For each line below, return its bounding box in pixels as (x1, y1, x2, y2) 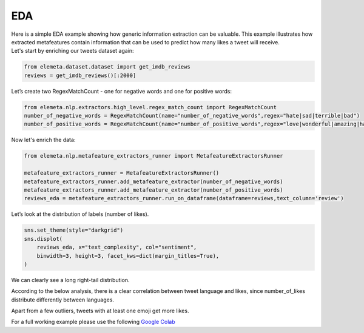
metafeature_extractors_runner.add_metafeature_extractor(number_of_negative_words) (24, 178, 283, 185)
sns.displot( (24, 235, 63, 242)
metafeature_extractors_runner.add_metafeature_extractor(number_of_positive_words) (24, 186, 283, 193)
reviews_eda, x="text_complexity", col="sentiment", (36, 244, 197, 251)
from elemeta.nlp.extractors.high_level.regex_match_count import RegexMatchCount (24, 104, 277, 110)
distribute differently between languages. (11, 296, 115, 303)
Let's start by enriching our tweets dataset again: (11, 47, 134, 55)
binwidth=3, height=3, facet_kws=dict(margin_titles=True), (36, 252, 220, 259)
